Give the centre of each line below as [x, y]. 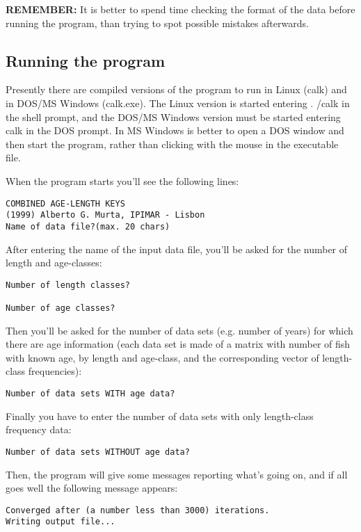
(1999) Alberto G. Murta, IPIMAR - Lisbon [105, 215]
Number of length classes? [68, 285]
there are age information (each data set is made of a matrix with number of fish [178, 344]
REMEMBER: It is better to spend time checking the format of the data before [180, 9]
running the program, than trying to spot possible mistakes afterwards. [157, 23]
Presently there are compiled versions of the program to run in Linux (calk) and [176, 89]
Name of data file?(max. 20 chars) [88, 226]
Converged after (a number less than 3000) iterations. [138, 510]
